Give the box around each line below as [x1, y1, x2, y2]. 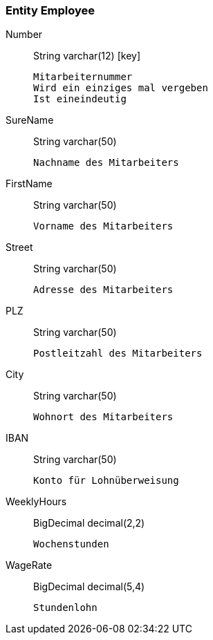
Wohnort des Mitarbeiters [33, 411, 174, 423]
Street [6, 241, 33, 254]
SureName [6, 114, 54, 126]
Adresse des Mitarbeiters [33, 284, 174, 296]
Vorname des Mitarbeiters [33, 220, 174, 232]
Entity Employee [6, 3, 95, 17]
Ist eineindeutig [33, 93, 127, 105]
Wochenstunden [33, 538, 109, 550]
